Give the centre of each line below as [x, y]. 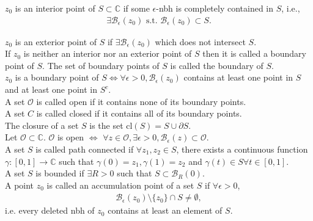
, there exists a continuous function [242, 149]
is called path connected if [85, 149]
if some [136, 8]
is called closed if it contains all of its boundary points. [139, 113]
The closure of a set [42, 125]
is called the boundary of [217, 65]
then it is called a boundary [254, 53]
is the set [106, 125]
